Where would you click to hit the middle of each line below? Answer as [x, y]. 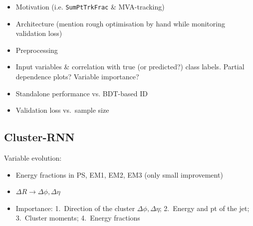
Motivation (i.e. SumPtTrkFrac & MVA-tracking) [90, 6]
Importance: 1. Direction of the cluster [75, 208]
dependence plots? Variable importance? [77, 77]
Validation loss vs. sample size [62, 110]
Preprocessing [37, 50]
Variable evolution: [33, 158]
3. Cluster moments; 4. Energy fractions [78, 218]
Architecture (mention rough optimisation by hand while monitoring [120, 23]
